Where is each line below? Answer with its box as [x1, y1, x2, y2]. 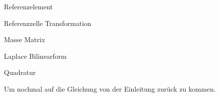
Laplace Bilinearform [4, 50, 67, 61]
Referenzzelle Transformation [4, 18, 92, 28]
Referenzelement [4, 1, 53, 11]
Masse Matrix [4, 34, 45, 45]
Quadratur [4, 67, 36, 77]
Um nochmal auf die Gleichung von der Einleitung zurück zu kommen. [4, 83, 216, 94]
